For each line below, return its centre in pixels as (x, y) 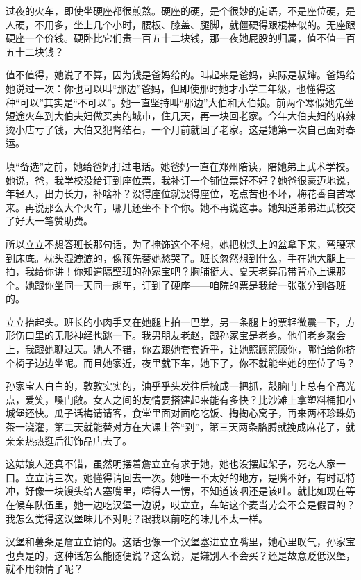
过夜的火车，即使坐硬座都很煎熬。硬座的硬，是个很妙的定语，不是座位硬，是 (180, 10)
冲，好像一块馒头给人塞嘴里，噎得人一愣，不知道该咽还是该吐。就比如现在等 (180, 491)
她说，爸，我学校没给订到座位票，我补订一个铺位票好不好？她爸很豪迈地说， (180, 180)
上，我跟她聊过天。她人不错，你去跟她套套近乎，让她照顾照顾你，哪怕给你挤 (180, 349)
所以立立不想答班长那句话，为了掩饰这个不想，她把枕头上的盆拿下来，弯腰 (176, 243)
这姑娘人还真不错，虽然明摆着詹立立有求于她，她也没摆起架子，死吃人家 (171, 464)
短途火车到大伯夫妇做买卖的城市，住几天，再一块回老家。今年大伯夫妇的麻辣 (180, 116)
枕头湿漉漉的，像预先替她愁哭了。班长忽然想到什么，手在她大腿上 (195, 257)
